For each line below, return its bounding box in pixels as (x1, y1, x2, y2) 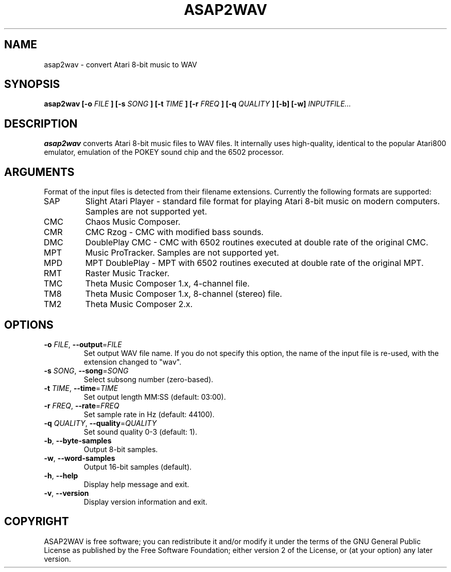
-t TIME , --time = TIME (44, 383, 118, 392)
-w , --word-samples (44, 453, 115, 462)
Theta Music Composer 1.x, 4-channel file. (85, 278, 250, 289)
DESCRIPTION (4, 117, 78, 130)
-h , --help (44, 471, 78, 480)
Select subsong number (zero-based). (83, 374, 214, 384)
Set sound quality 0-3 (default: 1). (83, 427, 197, 436)
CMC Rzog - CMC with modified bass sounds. (85, 227, 264, 238)
